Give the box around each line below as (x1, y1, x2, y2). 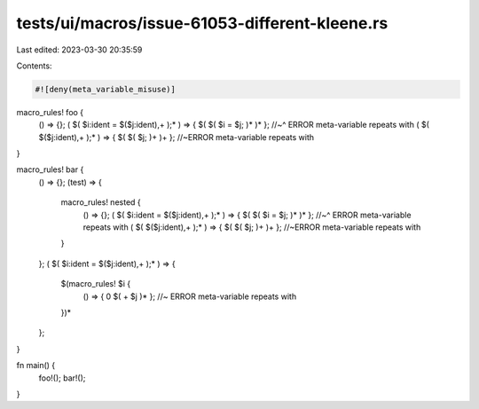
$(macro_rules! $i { (60, 279, 131, 289)
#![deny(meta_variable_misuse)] (35, 84, 177, 94)
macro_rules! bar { (16, 164, 84, 175)
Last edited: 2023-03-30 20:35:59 (16, 44, 143, 55)
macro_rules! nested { (60, 197, 141, 208)
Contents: (16, 60, 52, 71)
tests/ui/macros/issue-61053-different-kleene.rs (16, 13, 389, 33)
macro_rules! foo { (16, 106, 84, 117)
